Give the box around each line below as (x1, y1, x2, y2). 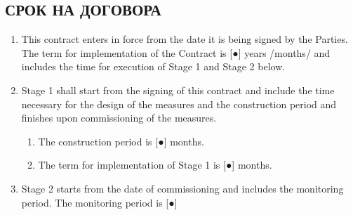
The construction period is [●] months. (38, 133, 204, 148)
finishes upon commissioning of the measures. (21, 110, 217, 125)
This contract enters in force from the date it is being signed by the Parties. (21, 32, 348, 46)
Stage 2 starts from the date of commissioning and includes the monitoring (21, 181, 344, 195)
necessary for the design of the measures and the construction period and (21, 96, 337, 111)
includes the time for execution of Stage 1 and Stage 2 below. (21, 59, 286, 74)
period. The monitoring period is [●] (21, 195, 178, 209)
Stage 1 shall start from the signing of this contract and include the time (21, 82, 335, 97)
